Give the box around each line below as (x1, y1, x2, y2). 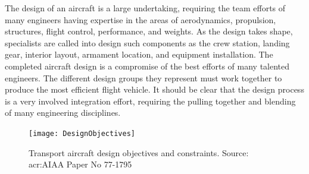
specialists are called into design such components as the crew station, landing (5, 36, 290, 49)
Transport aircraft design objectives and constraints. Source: (29, 146, 249, 159)
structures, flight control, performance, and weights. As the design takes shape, (5, 25, 293, 37)
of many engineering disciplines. (5, 106, 121, 119)
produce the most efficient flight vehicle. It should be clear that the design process (5, 83, 304, 96)
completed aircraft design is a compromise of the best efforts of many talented (5, 59, 290, 72)
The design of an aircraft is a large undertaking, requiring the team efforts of (5, 2, 286, 14)
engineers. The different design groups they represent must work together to (5, 71, 282, 84)
